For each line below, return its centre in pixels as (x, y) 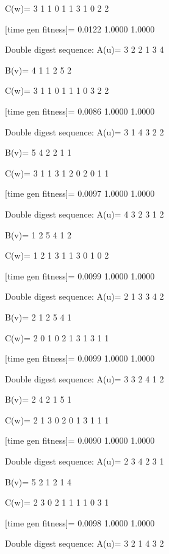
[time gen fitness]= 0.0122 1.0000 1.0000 (80, 28)
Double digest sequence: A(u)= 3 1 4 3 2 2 (84, 131)
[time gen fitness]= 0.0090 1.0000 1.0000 (80, 440)
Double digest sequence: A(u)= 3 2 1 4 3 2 (84, 543)
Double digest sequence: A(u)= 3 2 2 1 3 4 (84, 49)
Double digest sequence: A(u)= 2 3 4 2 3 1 (84, 461)
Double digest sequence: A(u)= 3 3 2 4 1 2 (84, 378)
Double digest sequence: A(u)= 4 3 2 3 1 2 (84, 214)
